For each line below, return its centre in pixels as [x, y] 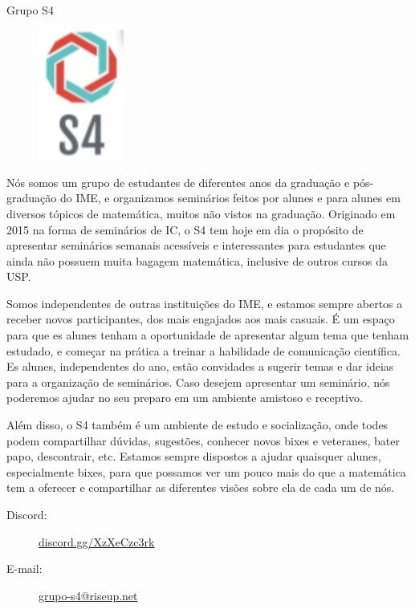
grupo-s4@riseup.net [88, 595]
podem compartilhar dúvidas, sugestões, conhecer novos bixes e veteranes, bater [203, 440]
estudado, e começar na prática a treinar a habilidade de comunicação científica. [203, 350]
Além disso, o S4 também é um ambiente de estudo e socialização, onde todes [197, 425]
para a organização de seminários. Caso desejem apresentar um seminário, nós [198, 382]
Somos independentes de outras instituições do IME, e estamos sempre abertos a [205, 303]
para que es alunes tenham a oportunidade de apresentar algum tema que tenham [208, 335]
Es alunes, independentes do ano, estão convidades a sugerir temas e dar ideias [200, 366]
